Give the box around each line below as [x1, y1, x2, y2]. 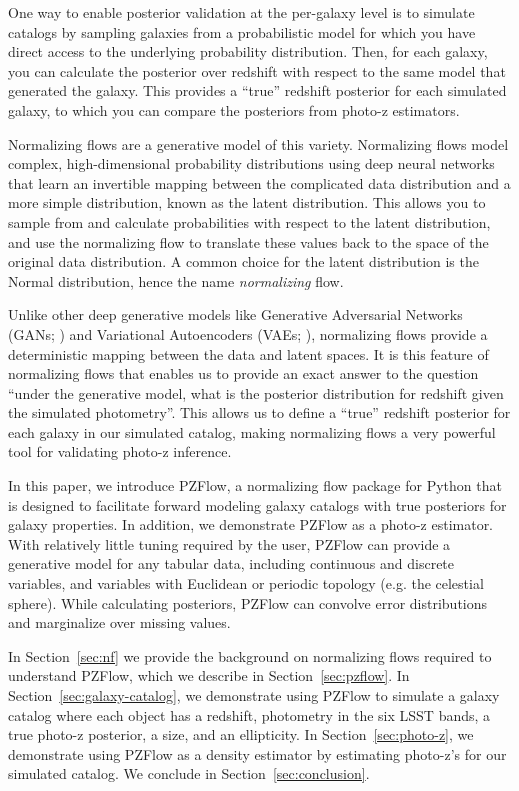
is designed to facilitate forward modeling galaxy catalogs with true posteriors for [8, 494, 507, 515]
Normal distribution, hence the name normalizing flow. [8, 270, 344, 291]
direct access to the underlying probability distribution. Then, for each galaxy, [8, 41, 488, 62]
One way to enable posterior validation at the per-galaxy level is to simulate [8, 2, 475, 22]
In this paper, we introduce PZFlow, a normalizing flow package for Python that [8, 475, 502, 496]
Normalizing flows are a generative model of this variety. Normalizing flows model [8, 133, 509, 154]
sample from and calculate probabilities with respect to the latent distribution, [8, 211, 491, 232]
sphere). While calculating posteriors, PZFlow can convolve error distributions [8, 592, 488, 613]
